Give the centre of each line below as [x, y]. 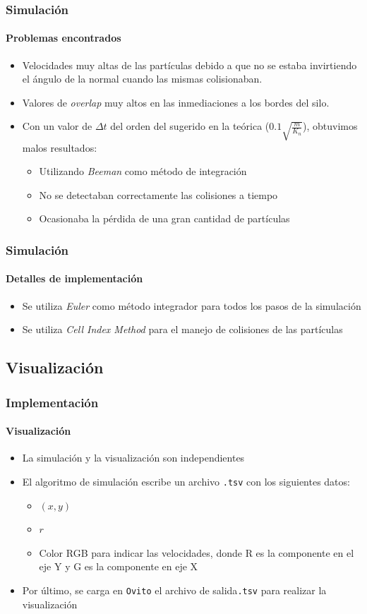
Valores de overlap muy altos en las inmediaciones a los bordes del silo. [176, 102]
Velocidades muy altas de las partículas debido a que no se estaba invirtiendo [189, 65]
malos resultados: [60, 147]
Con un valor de [57, 126]
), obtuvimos [330, 126]
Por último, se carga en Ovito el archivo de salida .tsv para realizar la [174, 590]
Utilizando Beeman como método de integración [143, 171]
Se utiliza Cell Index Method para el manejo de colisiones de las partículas [182, 329]
